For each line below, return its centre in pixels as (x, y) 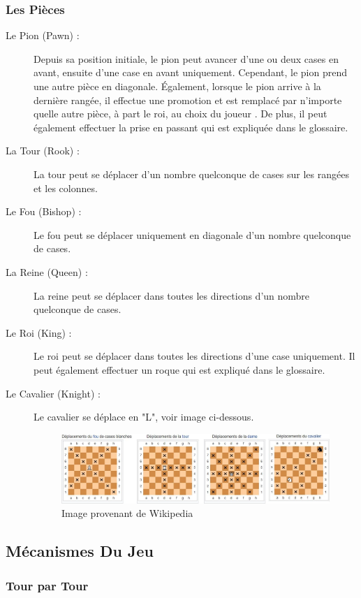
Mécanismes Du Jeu (80, 551)
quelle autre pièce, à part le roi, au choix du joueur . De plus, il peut (180, 114)
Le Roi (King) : (39, 332)
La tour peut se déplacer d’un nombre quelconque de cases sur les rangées (191, 174)
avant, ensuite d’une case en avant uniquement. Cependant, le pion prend (190, 72)
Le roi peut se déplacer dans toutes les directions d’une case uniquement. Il (194, 356)
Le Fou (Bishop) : (44, 211)
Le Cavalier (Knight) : (53, 393)
